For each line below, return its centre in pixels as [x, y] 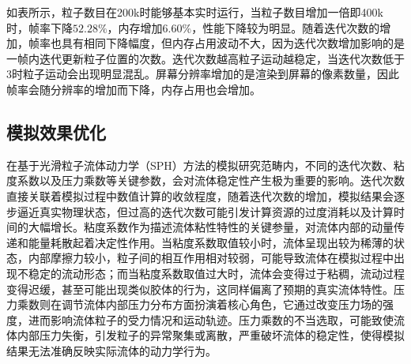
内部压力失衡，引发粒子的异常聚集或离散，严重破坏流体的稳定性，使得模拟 [211, 335]
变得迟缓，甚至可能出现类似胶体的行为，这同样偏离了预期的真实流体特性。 [200, 289]
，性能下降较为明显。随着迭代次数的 [286, 27]
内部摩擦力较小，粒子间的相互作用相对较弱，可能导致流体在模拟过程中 [211, 258]
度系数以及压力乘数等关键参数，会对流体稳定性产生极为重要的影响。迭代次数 [205, 180]
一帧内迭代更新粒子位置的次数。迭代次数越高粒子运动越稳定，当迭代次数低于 [205, 58]
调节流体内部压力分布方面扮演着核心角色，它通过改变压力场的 [222, 304]
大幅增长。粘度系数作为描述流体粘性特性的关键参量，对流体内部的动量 [211, 227]
